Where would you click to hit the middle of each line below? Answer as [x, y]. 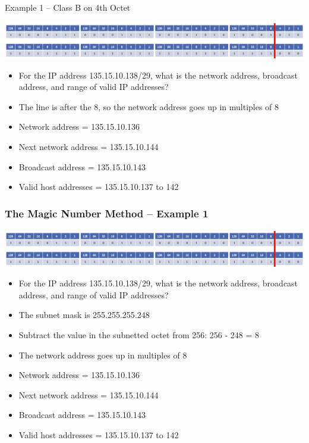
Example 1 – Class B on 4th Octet [68, 7]
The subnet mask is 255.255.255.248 [84, 315]
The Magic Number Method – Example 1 [107, 213]
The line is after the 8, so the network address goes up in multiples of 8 [149, 106]
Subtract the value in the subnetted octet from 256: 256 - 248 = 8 [139, 334]
